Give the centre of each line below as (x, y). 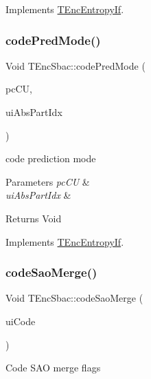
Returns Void (34, 218)
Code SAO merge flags (53, 368)
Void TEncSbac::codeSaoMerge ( (74, 298)
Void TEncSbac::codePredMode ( (75, 65)
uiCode (21, 321)
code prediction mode (51, 158)
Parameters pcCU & (48, 181)
